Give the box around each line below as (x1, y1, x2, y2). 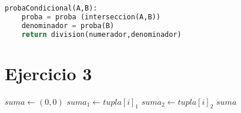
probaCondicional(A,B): (5, 4, 98, 12)
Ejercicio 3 (5, 61, 92, 85)
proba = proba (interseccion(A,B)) (21, 12, 160, 21)
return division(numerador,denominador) (21, 30, 182, 39)
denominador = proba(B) (21, 21, 115, 30)
